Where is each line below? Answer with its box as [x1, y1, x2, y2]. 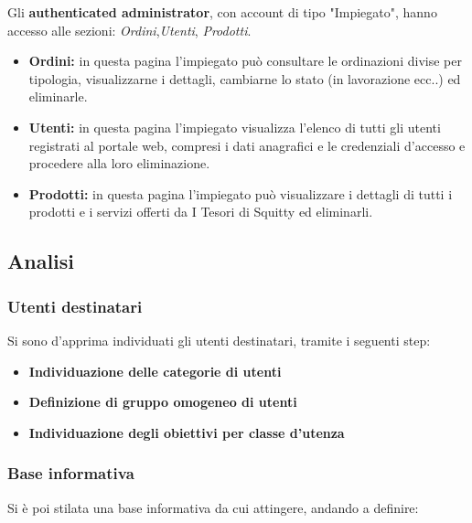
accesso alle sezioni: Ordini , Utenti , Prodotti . [7, 20, 252, 39]
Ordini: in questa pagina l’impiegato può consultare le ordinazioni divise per [28, 51, 462, 70]
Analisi [7, 247, 75, 275]
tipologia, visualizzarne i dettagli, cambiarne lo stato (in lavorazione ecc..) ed [28, 69, 461, 88]
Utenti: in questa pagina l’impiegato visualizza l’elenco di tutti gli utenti [28, 117, 441, 136]
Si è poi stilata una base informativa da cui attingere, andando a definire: [7, 497, 419, 517]
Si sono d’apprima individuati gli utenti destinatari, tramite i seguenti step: [7, 330, 431, 349]
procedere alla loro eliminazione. [28, 154, 210, 173]
